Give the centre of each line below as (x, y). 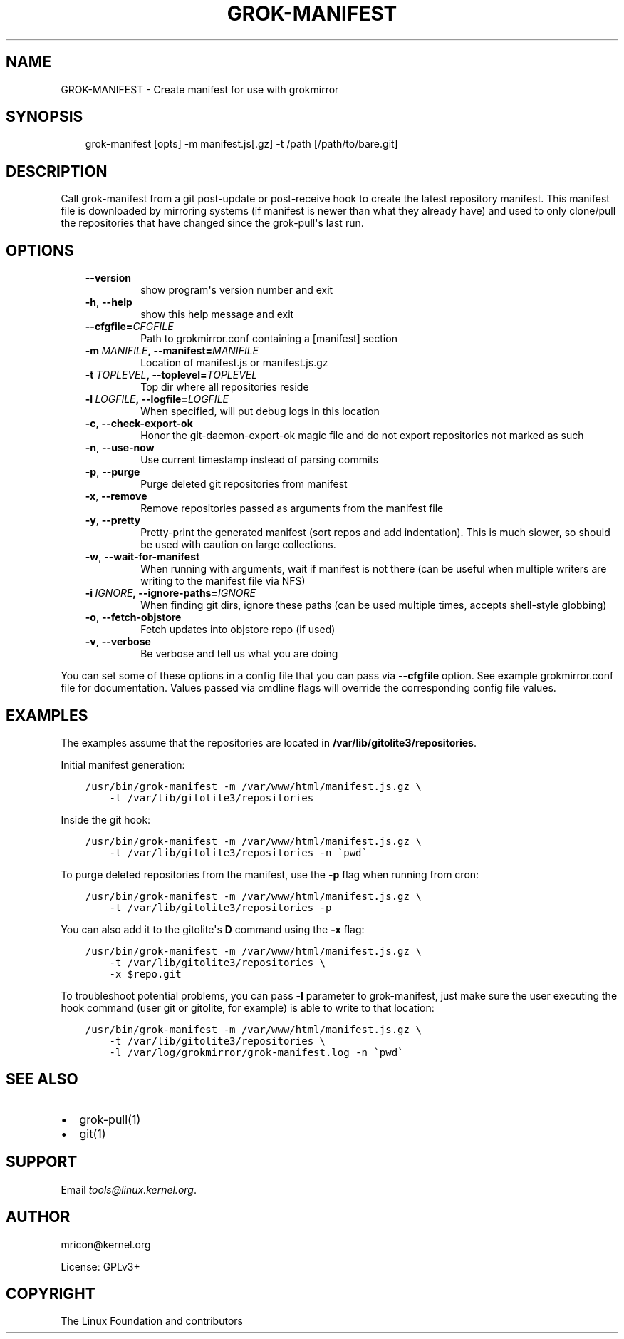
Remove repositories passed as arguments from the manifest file (292, 508)
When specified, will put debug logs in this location (260, 411)
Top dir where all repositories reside (225, 387)
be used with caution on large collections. (238, 545)
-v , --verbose (118, 642)
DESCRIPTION (57, 171)
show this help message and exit (217, 314)
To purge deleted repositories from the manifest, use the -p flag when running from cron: (270, 874)
